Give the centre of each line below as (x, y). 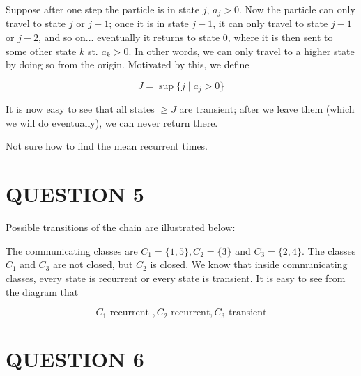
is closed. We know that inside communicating (249, 264)
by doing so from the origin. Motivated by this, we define (128, 64)
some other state (41, 50)
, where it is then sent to (280, 37)
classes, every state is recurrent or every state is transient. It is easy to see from (176, 277)
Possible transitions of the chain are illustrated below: (121, 227)
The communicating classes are (72, 250)
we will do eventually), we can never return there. (112, 122)
